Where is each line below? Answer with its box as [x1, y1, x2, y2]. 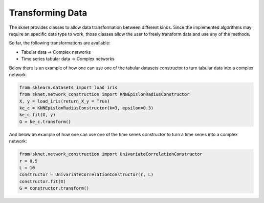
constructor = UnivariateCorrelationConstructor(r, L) [19, 172, 154, 178]
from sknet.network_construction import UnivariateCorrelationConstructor [19, 151, 203, 157]
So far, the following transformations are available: [9, 40, 110, 46]
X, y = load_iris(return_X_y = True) [19, 98, 110, 104]
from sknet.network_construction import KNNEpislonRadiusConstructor [19, 92, 190, 97]
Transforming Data [9, 7, 88, 18]
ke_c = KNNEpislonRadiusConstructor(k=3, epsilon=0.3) [19, 105, 154, 111]
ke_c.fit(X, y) [19, 112, 56, 118]
